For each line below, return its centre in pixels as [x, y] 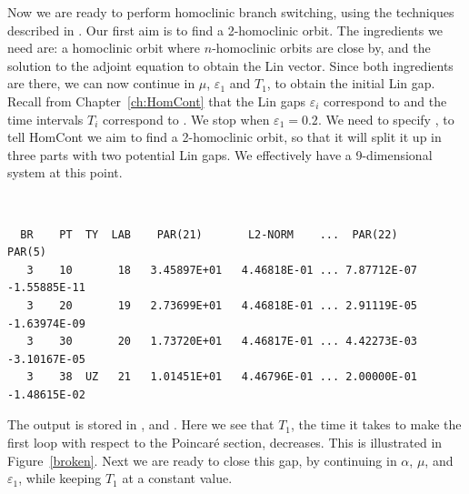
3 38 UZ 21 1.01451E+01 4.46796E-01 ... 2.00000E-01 [222, 377]
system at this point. [65, 172]
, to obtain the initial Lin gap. [351, 83]
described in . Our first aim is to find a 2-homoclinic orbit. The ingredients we [225, 30]
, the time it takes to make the [376, 424]
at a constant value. [177, 478]
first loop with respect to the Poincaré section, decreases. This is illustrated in [225, 443]
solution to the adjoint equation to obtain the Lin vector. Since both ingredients [230, 65]
